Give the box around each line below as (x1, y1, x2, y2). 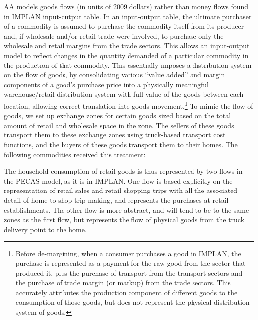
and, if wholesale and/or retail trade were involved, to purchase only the (4, 30, 224, 41)
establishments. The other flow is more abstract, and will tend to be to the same (4, 204, 249, 215)
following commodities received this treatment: (4, 149, 146, 159)
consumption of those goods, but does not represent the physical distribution (15, 297, 250, 307)
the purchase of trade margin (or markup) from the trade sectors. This (15, 277, 231, 288)
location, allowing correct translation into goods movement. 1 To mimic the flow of (4, 99, 253, 111)
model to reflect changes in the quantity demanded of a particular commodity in (4, 50, 249, 60)
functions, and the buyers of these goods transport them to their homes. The (4, 139, 238, 149)
